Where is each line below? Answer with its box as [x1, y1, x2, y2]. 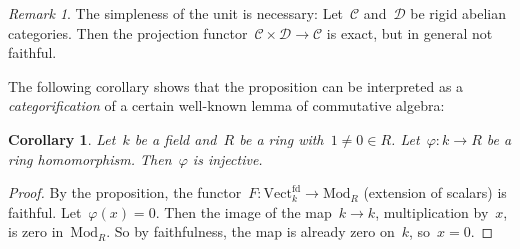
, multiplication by [375, 201, 489, 222]
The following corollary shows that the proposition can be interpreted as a [8, 75, 464, 96]
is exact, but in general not [326, 22, 493, 43]
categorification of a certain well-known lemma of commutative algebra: [8, 95, 445, 116]
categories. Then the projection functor [8, 22, 248, 43]
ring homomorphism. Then [8, 148, 172, 169]
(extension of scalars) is [363, 182, 507, 203]
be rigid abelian [410, 3, 507, 23]
